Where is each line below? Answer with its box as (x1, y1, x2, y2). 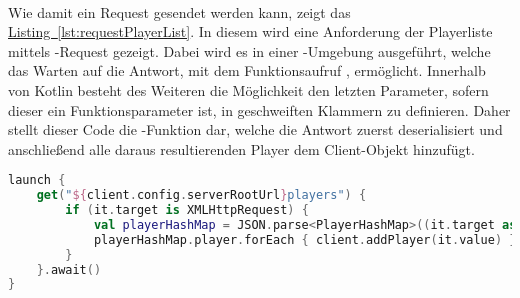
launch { (8, 173, 66, 188)
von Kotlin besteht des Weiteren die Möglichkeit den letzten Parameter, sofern (8, 79, 489, 100)
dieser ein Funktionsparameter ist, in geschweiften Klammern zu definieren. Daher (8, 99, 511, 120)
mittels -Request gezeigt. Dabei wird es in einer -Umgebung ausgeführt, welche (8, 40, 491, 61)
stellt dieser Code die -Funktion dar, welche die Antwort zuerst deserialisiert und (8, 119, 503, 140)
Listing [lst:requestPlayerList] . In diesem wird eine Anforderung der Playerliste (8, 21, 493, 42)
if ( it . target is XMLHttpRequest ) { (65, 203, 309, 218)
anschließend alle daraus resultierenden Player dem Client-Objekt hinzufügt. (8, 138, 475, 159)
